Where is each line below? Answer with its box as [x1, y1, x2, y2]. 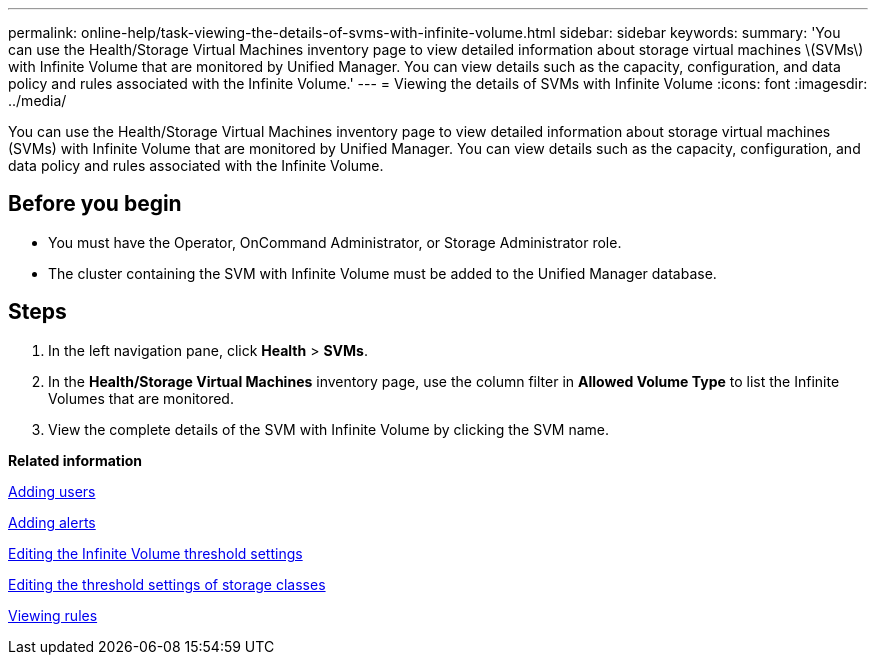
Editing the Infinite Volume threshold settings [8, 544, 303, 562]
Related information [8, 451, 143, 469]
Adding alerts [8, 513, 96, 531]
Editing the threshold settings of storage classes [8, 575, 326, 593]
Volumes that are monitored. [48, 389, 234, 407]
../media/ [8, 92, 67, 109]
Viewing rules [8, 606, 98, 624]
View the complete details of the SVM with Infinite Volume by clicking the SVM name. [48, 420, 610, 438]
